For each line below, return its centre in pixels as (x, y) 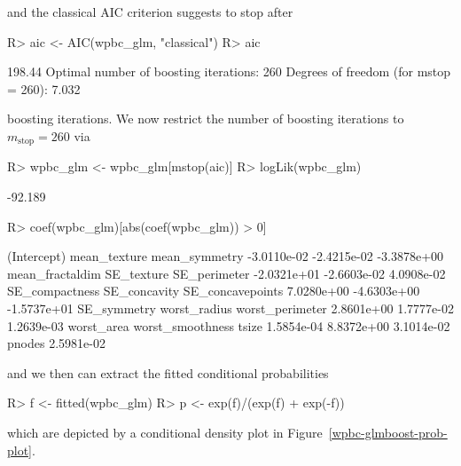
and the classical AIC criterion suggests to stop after (150, 12)
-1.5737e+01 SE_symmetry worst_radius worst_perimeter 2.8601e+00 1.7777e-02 (230, 308)
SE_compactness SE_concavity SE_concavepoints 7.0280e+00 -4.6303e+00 (214, 291)
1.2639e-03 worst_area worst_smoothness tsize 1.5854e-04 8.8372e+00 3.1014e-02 (229, 325)
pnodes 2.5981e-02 (56, 343)
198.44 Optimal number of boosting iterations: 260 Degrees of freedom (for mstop (229, 71)
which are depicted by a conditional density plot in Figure (165, 432)
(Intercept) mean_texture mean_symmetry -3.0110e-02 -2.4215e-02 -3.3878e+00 (226, 256)
